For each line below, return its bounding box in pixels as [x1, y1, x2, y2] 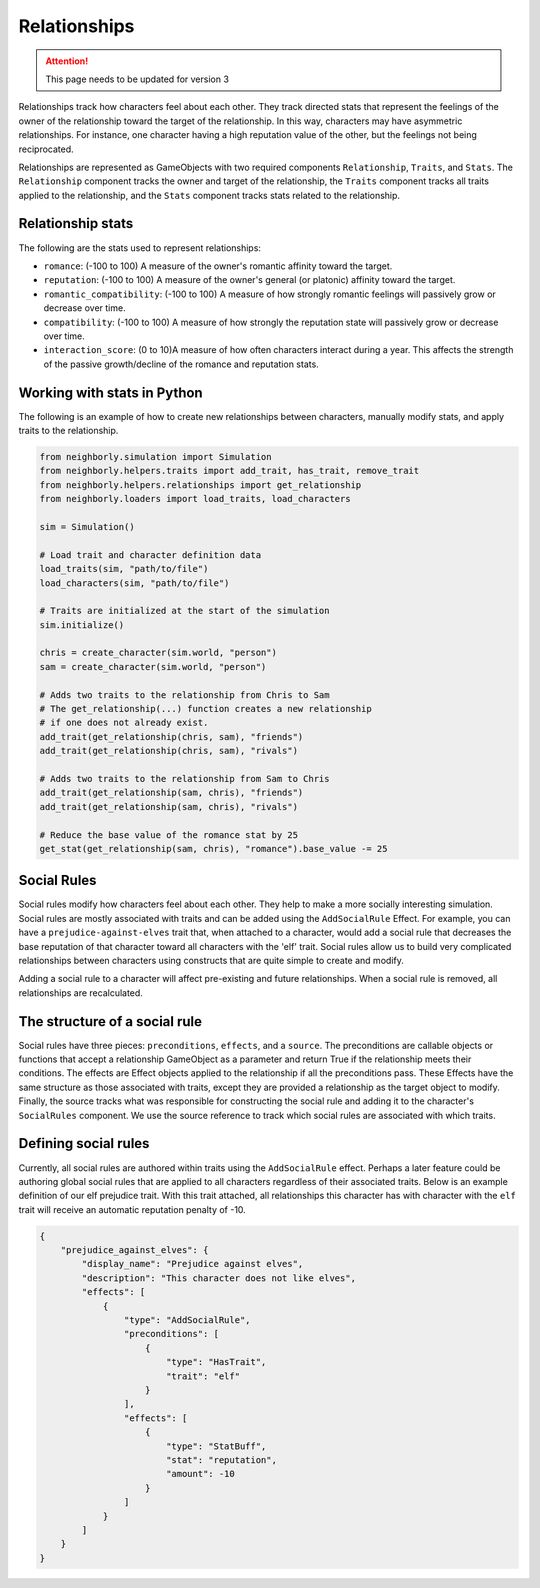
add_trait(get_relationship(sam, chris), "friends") [39, 787, 304, 799]
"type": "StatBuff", [165, 1440, 267, 1452]
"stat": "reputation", [165, 1454, 277, 1465]
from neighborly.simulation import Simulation [39, 451, 272, 462]
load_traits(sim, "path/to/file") [39, 563, 209, 575]
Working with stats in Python [18, 384, 204, 401]
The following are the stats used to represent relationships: [18, 241, 262, 254]
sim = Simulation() [39, 521, 135, 532]
